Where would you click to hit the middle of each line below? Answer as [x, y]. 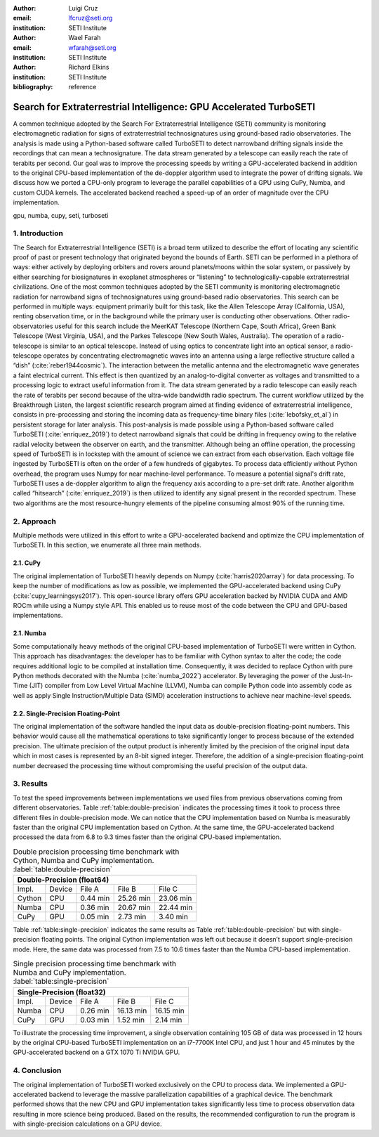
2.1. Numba [30, 633]
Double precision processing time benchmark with [96, 852]
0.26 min [95, 1011]
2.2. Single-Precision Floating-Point [67, 713]
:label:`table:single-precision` [61, 982]
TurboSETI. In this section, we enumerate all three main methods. [107, 545]
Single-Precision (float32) [61, 992]
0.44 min [95, 898]
